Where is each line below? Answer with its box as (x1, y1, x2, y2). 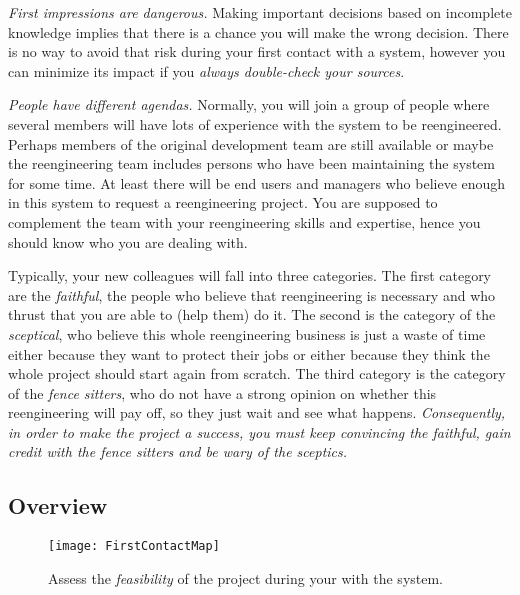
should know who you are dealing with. (8, 231, 248, 252)
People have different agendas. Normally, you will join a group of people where (8, 94, 490, 115)
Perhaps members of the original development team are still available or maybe (8, 133, 494, 154)
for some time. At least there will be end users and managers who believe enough (8, 172, 506, 193)
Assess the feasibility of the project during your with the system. (48, 567, 444, 588)
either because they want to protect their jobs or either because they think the (8, 343, 490, 364)
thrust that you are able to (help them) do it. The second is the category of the (8, 304, 496, 325)
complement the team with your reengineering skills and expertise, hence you (8, 211, 481, 232)
